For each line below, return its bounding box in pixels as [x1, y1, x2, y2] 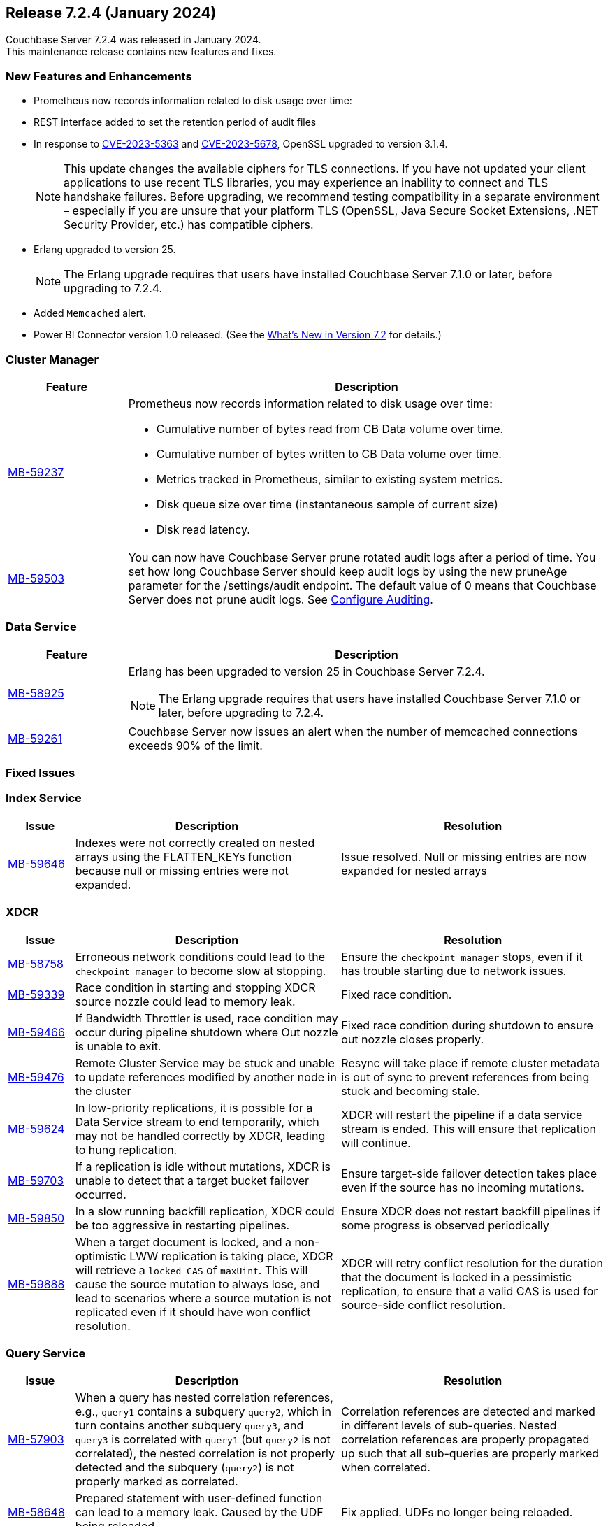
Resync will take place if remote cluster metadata [341, 1055, 600, 1070]
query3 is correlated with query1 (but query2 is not [75, 1432, 331, 1447]
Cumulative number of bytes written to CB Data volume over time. [156, 446, 502, 461]
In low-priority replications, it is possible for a [75, 1100, 313, 1115]
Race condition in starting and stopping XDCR [75, 980, 316, 994]
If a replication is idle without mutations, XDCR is [75, 1159, 331, 1174]
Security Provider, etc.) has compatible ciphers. [64, 218, 314, 232]
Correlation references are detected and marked [341, 1404, 595, 1419]
